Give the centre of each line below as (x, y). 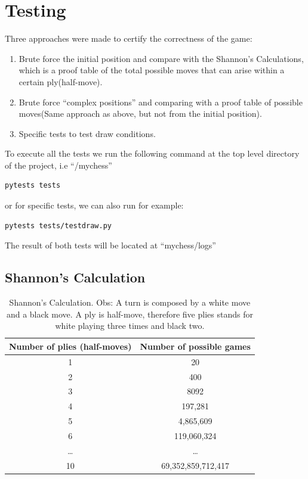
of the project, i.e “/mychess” (58, 165)
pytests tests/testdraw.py (58, 225)
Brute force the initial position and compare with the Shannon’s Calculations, (161, 58)
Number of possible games (195, 346)
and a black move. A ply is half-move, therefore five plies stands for (130, 314)
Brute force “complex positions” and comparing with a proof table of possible (161, 102)
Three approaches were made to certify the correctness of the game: (129, 38)
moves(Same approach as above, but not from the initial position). (140, 113)
